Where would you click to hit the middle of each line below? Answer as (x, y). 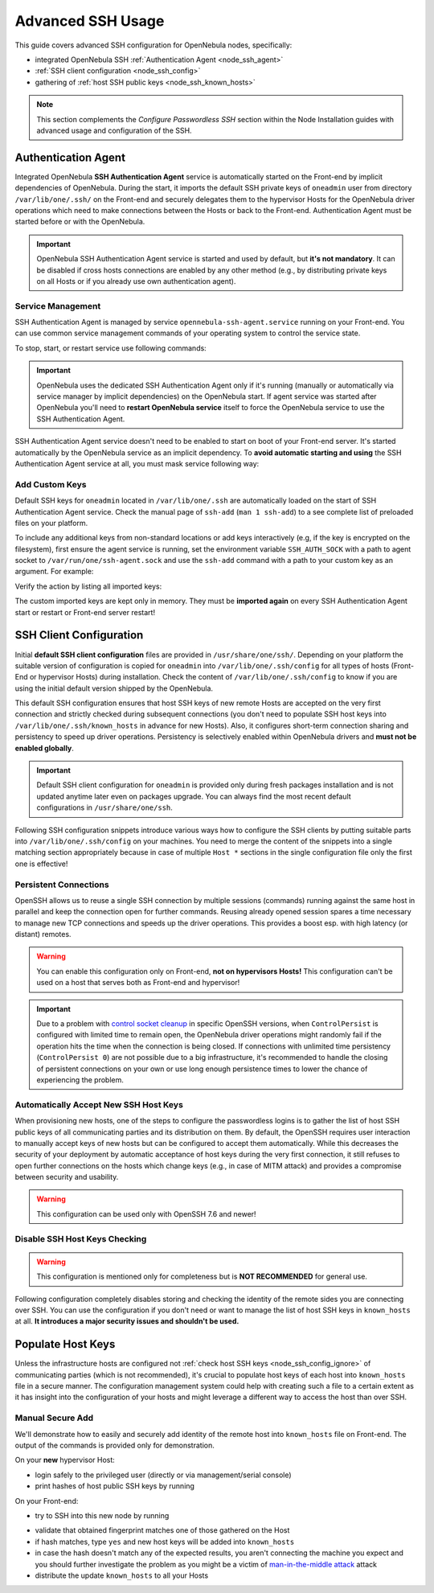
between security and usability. (67, 1177)
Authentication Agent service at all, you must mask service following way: (137, 463)
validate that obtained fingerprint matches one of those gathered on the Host (162, 1530)
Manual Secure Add (54, 1418)
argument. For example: (54, 572)
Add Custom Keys (51, 484)
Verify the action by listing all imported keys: (88, 586)
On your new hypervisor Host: (65, 1460)
